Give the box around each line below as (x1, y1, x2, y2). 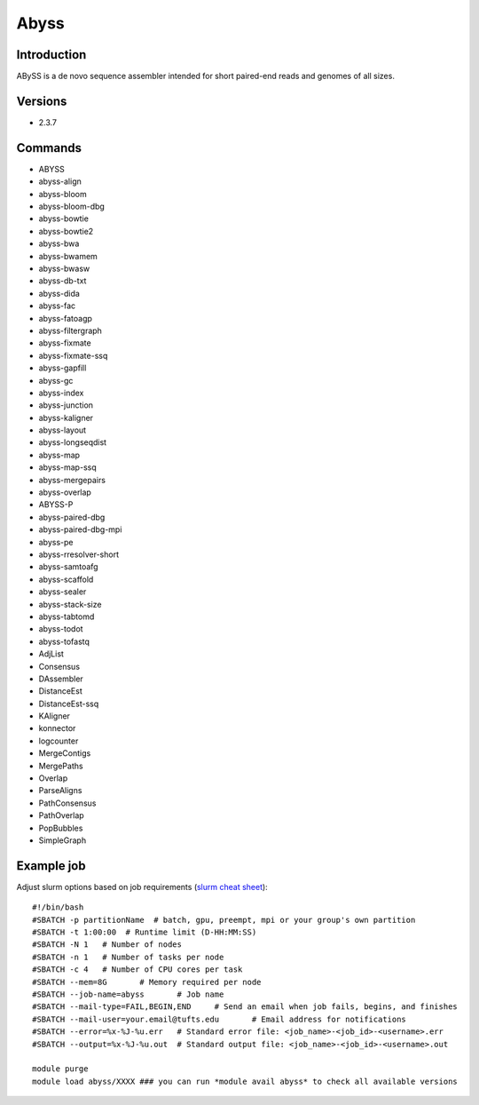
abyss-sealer (38, 586, 87, 597)
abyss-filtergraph (38, 325, 102, 336)
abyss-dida (38, 288, 80, 298)
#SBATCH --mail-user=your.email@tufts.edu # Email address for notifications (32, 1014, 407, 1024)
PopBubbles (38, 823, 83, 833)
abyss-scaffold (38, 574, 94, 584)
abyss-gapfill (38, 362, 87, 373)
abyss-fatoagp (38, 313, 93, 323)
